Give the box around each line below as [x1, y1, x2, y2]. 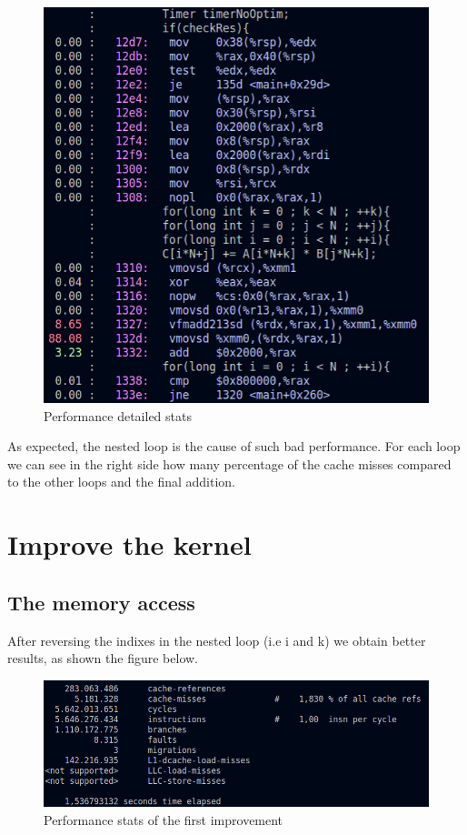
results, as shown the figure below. [7, 649, 198, 668]
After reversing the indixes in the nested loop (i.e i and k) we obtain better [7, 630, 426, 649]
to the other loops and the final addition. [7, 472, 235, 491]
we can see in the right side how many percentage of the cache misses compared [7, 454, 452, 473]
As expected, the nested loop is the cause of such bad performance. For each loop [7, 437, 461, 456]
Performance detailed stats [44, 406, 192, 425]
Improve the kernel [7, 526, 252, 563]
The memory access [7, 588, 195, 616]
